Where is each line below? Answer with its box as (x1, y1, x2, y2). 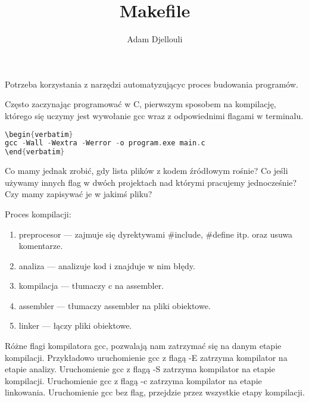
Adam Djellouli (127, 33, 183, 45)
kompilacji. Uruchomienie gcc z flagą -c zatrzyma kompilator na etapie (5, 374, 262, 387)
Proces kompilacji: (5, 207, 71, 220)
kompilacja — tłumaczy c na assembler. (18, 279, 164, 292)
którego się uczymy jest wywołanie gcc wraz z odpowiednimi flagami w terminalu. (5, 109, 304, 121)
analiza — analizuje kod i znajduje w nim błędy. (18, 259, 195, 272)
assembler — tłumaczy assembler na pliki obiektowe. (18, 299, 211, 311)
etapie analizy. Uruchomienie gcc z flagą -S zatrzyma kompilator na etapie (5, 363, 275, 375)
